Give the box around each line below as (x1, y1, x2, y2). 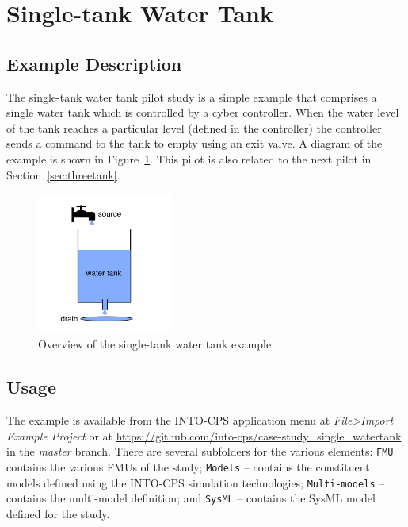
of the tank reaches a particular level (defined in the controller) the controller (6, 119, 382, 136)
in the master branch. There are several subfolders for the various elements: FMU (6, 443, 394, 460)
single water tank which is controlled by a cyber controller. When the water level (6, 104, 399, 121)
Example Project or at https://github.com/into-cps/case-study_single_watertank (6, 427, 402, 444)
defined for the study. (6, 506, 110, 522)
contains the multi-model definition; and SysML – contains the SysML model (6, 490, 376, 506)
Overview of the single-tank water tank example (38, 336, 272, 352)
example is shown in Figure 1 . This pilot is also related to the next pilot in (6, 150, 372, 167)
